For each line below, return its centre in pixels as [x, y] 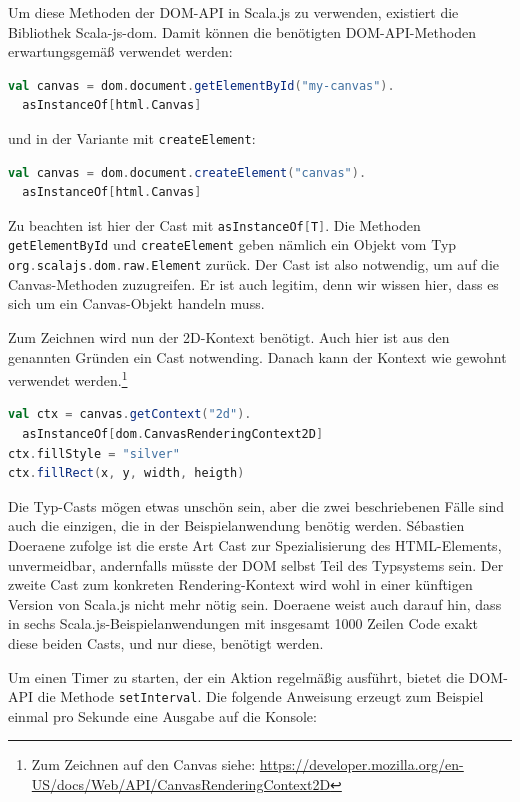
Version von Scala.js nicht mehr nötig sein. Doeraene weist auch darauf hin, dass [255, 603]
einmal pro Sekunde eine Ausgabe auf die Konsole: [162, 715]
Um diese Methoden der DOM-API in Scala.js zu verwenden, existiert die [233, 12]
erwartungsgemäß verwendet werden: [120, 51]
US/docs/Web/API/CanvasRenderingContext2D [181, 783]
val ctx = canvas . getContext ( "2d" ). [130, 414]
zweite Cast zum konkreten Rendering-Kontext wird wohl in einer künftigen [240, 584]
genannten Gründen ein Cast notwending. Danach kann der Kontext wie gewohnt [257, 356]
